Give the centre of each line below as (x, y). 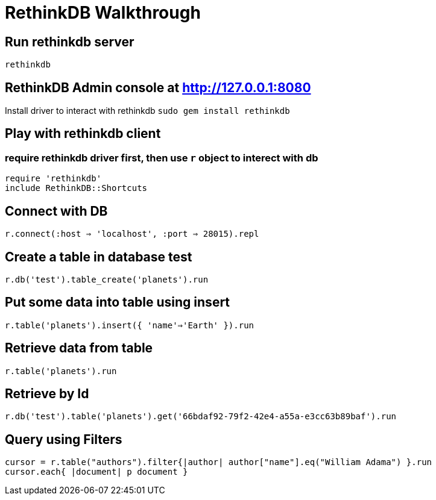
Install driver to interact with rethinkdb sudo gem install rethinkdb (147, 111)
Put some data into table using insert (118, 302)
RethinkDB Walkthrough (103, 13)
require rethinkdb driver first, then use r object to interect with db (162, 158)
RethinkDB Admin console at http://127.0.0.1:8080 (158, 87)
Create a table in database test (99, 257)
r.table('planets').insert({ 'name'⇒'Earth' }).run (130, 325)
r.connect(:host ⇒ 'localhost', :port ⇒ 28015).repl (132, 234)
